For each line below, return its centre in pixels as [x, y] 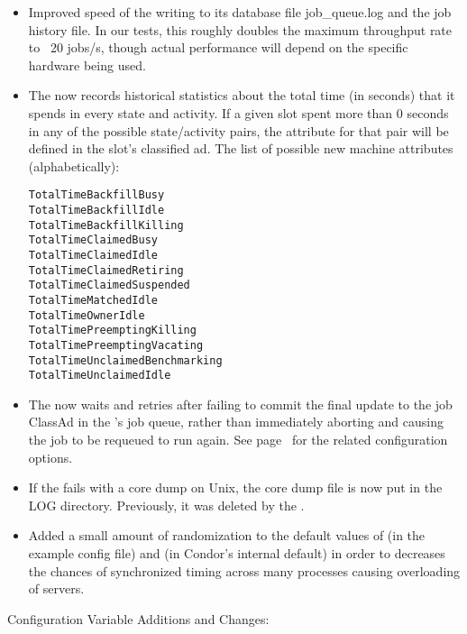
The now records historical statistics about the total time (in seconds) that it [242, 95]
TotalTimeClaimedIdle [93, 255]
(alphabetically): [74, 165]
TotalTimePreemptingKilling [112, 331]
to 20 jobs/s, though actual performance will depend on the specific [218, 47]
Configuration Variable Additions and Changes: [138, 618]
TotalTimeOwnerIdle [87, 315]
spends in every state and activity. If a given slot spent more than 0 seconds [238, 112]
